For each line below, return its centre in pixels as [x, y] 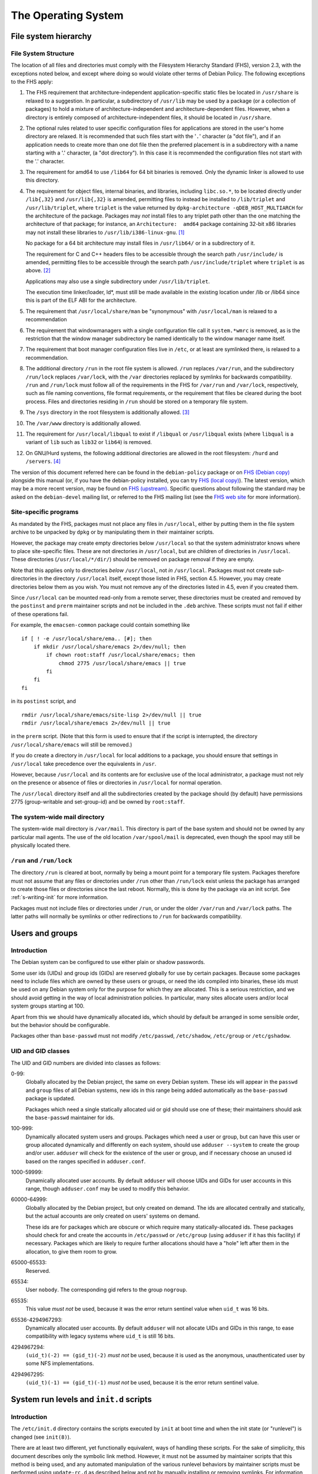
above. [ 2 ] [38, 271]
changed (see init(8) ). [41, 1437]
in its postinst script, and [44, 701]
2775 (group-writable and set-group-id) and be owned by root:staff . [98, 802]
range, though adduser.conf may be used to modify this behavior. [108, 1189]
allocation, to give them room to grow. [72, 1251]
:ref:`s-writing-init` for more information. [59, 897]
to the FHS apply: [32, 82]
